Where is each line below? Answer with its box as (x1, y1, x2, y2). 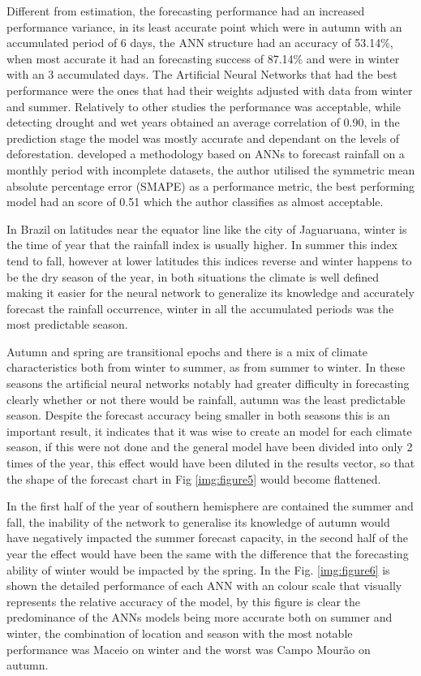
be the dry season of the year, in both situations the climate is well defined (6, 268, 379, 285)
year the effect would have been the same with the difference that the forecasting (6, 545, 409, 562)
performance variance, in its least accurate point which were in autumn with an (6, 18, 402, 35)
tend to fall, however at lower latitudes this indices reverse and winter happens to (6, 252, 412, 269)
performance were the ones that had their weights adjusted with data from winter (6, 81, 413, 98)
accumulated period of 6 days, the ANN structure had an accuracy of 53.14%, (6, 34, 393, 51)
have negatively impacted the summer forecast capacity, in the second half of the (6, 529, 408, 546)
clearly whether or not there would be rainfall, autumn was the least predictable (6, 390, 406, 407)
